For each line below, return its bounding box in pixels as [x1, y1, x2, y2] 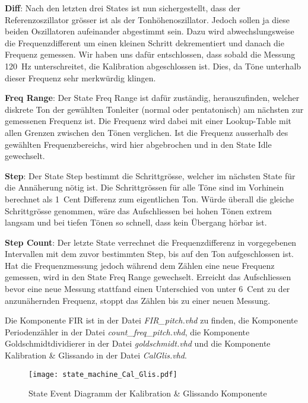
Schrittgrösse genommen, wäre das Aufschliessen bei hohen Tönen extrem [5, 204, 272, 217]
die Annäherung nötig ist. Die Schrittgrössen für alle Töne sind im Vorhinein [5, 181, 284, 193]
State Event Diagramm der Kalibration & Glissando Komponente [28, 387, 267, 399]
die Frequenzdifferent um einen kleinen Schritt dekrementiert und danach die [5, 36, 284, 49]
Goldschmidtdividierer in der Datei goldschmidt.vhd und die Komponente [5, 337, 271, 350]
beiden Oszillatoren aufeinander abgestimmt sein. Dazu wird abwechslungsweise [5, 25, 294, 37]
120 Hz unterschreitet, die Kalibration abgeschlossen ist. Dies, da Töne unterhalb [5, 59, 301, 72]
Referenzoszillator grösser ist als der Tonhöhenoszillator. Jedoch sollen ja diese [5, 13, 290, 26]
